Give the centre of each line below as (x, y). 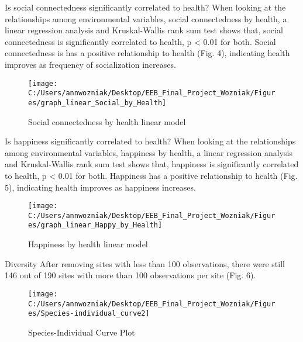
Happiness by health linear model (88, 244)
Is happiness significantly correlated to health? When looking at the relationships (150, 141)
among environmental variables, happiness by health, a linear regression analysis (149, 152)
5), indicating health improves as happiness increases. (100, 187)
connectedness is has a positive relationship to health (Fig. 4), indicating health (147, 53)
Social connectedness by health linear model (107, 121)
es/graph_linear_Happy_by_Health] (95, 225)
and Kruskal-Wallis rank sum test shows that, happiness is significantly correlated (152, 164)
